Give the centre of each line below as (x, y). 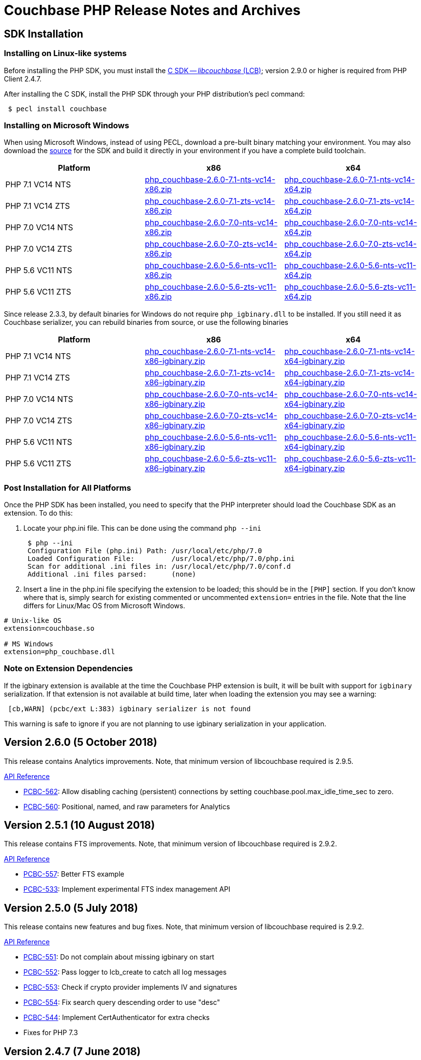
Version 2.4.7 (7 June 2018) (72, 1051)
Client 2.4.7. (23, 79)
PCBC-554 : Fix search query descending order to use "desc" (122, 1002)
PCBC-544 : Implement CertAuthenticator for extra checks (117, 1018)
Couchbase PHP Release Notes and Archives (152, 10)
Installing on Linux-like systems (65, 53)
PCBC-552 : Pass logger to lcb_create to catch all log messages (125, 972)
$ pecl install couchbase (57, 109)
